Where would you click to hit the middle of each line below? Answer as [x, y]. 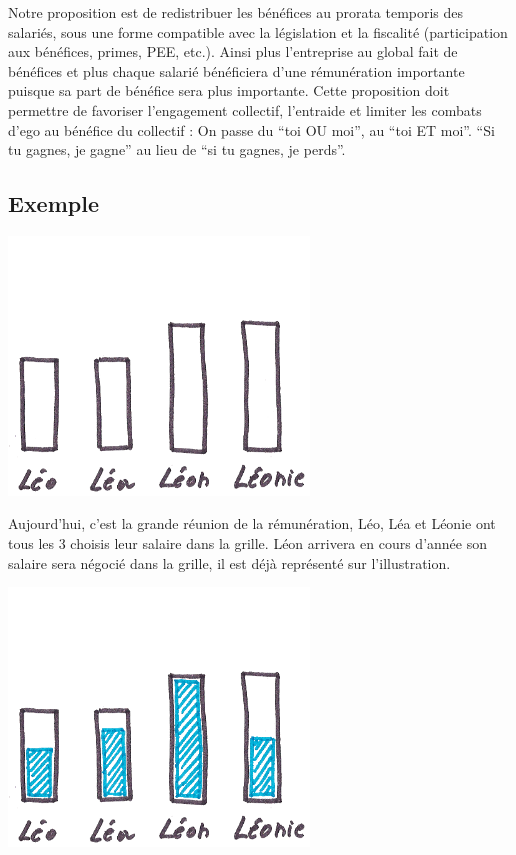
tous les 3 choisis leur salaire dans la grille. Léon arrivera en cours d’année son [247, 543]
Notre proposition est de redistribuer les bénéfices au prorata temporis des [236, 12]
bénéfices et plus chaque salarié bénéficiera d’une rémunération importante [236, 70]
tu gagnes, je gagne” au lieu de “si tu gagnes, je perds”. [177, 149]
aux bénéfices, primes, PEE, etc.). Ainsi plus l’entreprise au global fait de [233, 51]
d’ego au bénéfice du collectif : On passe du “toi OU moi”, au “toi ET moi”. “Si [251, 129]
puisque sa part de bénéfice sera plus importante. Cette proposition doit [229, 90]
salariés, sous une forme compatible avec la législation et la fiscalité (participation [258, 31]
